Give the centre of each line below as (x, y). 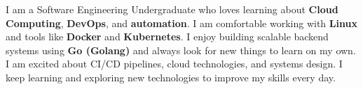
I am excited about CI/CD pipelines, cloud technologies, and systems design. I (174, 64)
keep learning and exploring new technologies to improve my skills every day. (171, 77)
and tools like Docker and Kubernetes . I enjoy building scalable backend (167, 37)
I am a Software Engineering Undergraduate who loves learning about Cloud (172, 9)
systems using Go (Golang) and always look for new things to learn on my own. (181, 50)
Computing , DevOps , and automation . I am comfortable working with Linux (181, 23)
